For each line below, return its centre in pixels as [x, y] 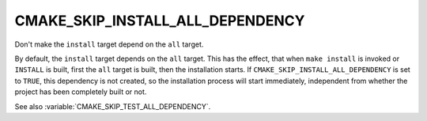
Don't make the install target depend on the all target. [109, 44]
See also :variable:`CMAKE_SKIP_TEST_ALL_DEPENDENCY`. [113, 106]
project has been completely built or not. [81, 92]
